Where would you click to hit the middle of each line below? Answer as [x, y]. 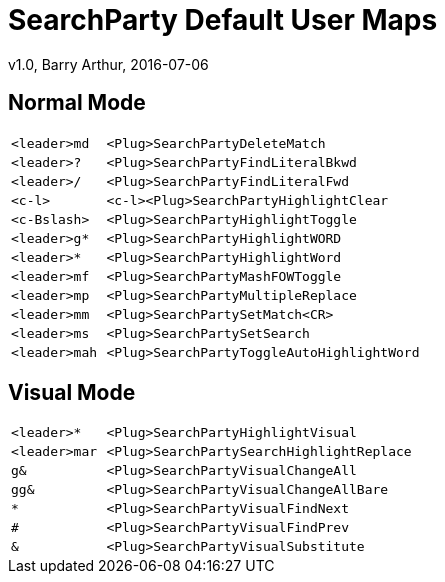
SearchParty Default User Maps [223, 20]
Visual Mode [72, 393]
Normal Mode [77, 103]
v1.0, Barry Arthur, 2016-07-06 [108, 64]
